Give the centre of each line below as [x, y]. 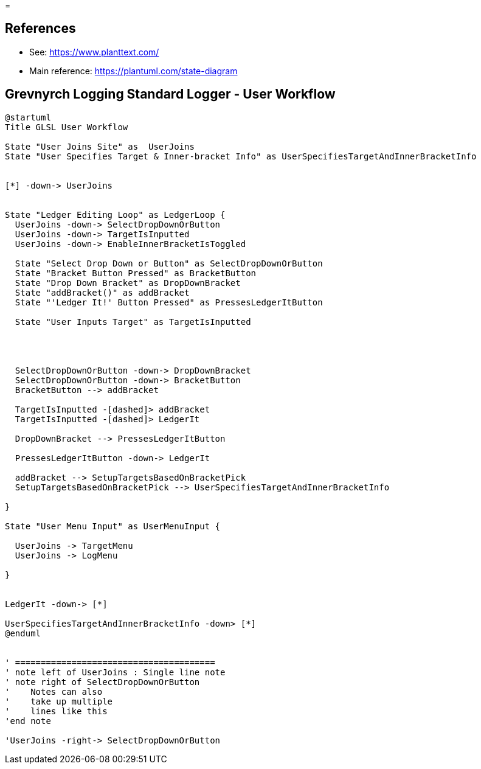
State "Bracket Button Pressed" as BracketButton [136, 273]
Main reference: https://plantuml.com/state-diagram [133, 71]
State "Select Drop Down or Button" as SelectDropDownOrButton [169, 263]
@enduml [23, 633]
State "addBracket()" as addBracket [102, 292]
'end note [28, 721]
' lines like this [56, 711]
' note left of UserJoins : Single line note [115, 672]
